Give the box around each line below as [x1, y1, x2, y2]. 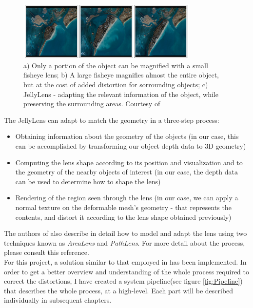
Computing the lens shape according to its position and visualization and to [15, 157, 243, 167]
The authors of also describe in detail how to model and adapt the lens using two [4, 228, 247, 238]
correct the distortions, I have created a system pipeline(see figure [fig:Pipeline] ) [4, 276, 243, 286]
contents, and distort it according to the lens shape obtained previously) [15, 212, 232, 222]
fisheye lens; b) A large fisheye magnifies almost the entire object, [23, 70, 219, 80]
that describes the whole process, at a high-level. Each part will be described [4, 285, 234, 295]
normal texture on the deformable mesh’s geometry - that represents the [15, 202, 232, 212]
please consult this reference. [4, 247, 89, 257]
